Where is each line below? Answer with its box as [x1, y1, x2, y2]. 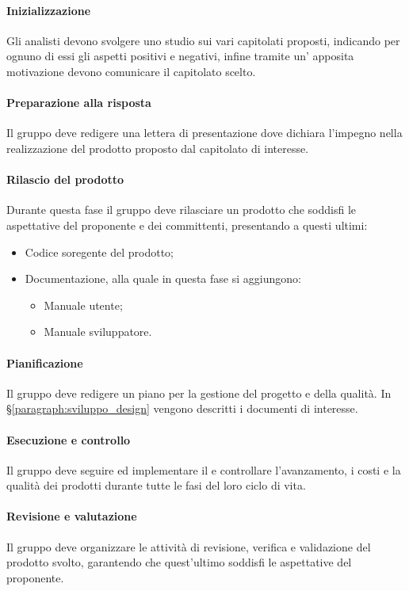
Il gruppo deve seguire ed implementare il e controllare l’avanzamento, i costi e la [6, 461, 401, 478]
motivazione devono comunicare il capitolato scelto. [6, 63, 256, 79]
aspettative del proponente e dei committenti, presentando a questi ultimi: [6, 216, 368, 233]
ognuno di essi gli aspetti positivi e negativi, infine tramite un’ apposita [6, 48, 354, 64]
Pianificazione [6, 354, 83, 371]
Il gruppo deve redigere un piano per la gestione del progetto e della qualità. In [6, 384, 392, 401]
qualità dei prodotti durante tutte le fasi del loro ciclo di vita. [6, 477, 306, 494]
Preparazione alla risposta [6, 94, 151, 111]
